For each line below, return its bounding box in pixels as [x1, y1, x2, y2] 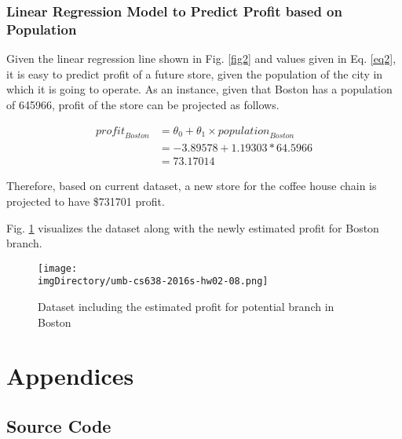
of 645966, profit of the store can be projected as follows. [6, 96, 280, 112]
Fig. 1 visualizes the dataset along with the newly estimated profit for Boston [6, 219, 379, 236]
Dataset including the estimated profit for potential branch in [38, 298, 334, 315]
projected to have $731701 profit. [6, 193, 165, 209]
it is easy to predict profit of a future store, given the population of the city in [6, 65, 383, 82]
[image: [38, 262, 78, 274]
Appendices [6, 360, 134, 392]
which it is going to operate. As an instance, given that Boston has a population [6, 81, 393, 97]
